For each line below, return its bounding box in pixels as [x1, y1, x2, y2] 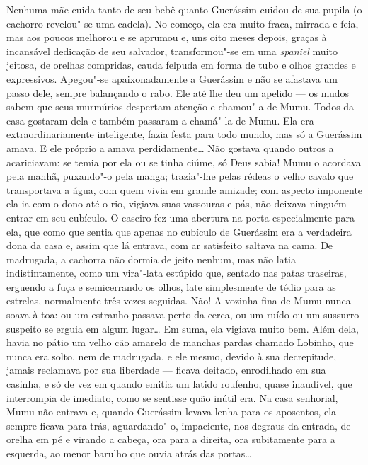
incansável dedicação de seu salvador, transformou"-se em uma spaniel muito [6, 43, 338, 58]
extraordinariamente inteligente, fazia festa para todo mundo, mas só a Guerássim [6, 127, 362, 142]
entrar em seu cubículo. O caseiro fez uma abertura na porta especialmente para [6, 209, 355, 224]
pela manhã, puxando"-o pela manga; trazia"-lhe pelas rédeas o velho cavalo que [6, 168, 354, 183]
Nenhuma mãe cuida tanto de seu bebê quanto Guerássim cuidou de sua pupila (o [6, 2, 362, 16]
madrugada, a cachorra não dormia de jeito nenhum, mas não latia [6, 251, 296, 266]
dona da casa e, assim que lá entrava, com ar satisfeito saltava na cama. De [6, 238, 333, 253]
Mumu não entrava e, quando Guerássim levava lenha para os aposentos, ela [6, 404, 337, 419]
